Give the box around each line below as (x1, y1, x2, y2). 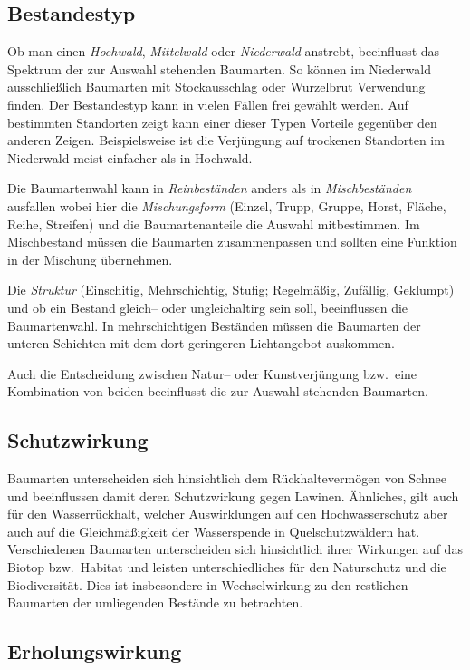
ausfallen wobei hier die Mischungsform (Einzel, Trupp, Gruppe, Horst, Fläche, (7, 196, 446, 215)
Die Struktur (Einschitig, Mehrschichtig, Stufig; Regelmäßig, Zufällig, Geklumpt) (7, 280, 455, 299)
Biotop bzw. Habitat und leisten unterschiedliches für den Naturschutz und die (7, 558, 446, 577)
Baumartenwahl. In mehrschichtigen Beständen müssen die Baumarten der (7, 316, 421, 335)
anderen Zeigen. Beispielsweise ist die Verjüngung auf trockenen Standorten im (7, 131, 445, 150)
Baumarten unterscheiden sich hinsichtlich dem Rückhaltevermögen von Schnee (7, 469, 446, 488)
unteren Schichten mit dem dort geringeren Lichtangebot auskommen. (7, 334, 395, 353)
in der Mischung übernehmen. (7, 249, 173, 268)
